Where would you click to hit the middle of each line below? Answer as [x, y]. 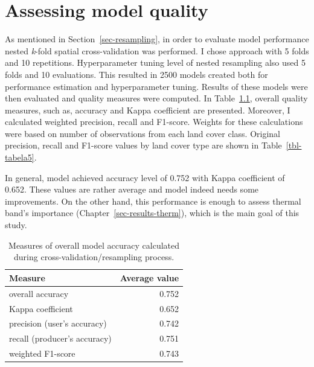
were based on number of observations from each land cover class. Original [143, 133]
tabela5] [20, 157]
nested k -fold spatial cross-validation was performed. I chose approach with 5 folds [157, 50]
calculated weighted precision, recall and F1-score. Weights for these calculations [154, 122]
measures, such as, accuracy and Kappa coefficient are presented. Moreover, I [148, 110]
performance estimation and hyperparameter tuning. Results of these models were [156, 86]
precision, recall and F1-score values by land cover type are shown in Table [143, 145]
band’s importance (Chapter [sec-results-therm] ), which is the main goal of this [152, 213]
